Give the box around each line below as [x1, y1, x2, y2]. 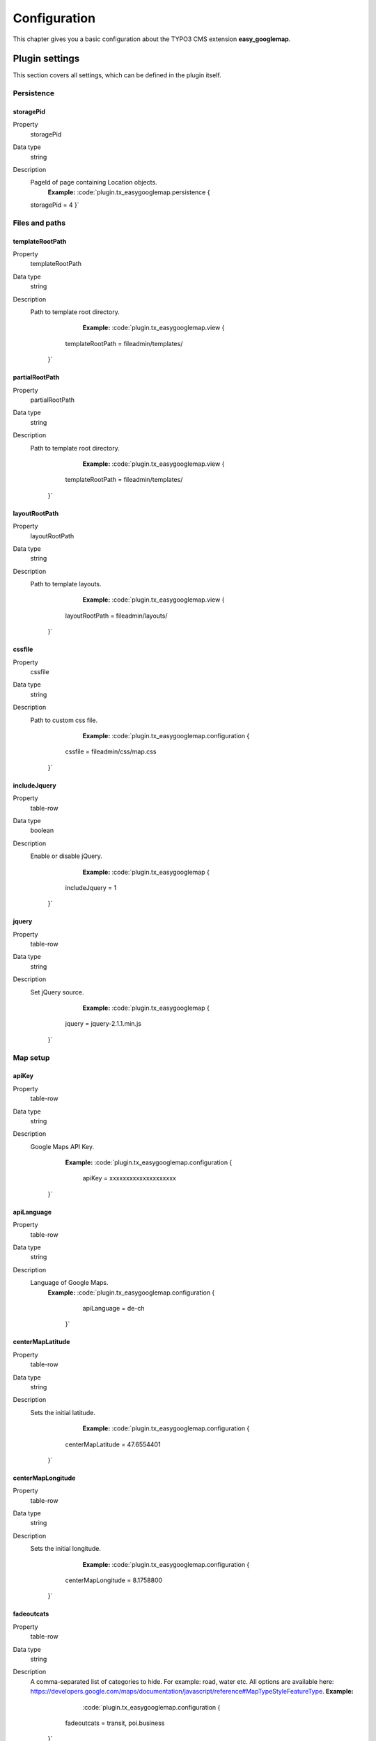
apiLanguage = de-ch [82, 1304, 145, 1312]
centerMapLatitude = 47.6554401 [65, 1440, 161, 1449]
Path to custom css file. [30, 716, 97, 724]
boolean [30, 826, 54, 835]
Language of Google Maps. [30, 1279, 109, 1287]
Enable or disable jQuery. [30, 852, 102, 860]
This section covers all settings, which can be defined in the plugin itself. [13, 71, 222, 79]
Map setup [13, 1052, 50, 1062]
